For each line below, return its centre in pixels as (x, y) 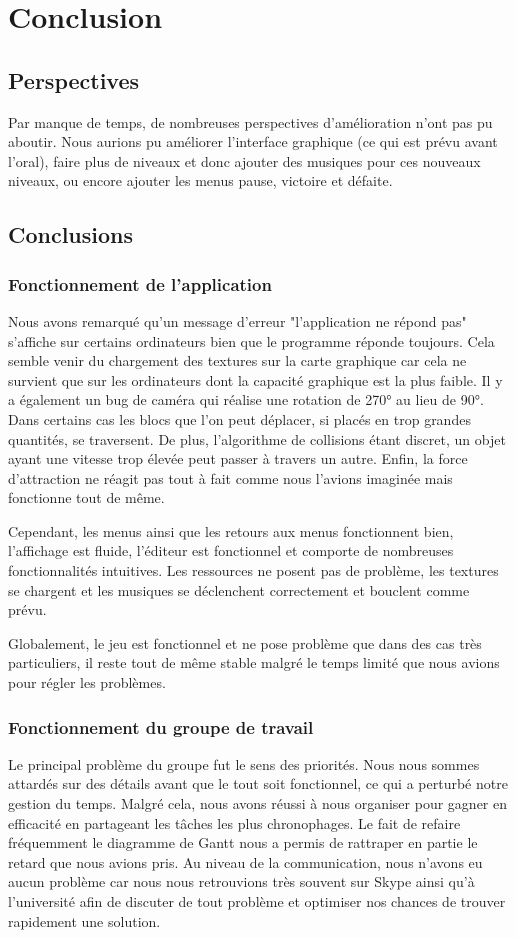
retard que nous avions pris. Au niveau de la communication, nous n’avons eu (245, 861)
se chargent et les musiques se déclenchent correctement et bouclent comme (239, 589)
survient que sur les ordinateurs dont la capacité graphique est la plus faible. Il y (255, 379)
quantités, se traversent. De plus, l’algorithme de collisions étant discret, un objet (257, 438)
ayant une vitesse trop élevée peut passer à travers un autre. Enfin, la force (238, 458)
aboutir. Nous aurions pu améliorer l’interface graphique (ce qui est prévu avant (253, 141)
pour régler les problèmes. (87, 682)
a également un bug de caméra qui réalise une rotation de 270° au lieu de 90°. (246, 399)
